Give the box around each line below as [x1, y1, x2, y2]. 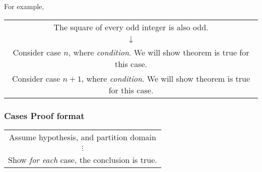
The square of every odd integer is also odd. [53, 21, 209, 33]
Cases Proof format [4, 109, 85, 122]
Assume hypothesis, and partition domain [9, 131, 156, 143]
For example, [4, 1, 44, 11]
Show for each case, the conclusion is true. [8, 153, 157, 165]
